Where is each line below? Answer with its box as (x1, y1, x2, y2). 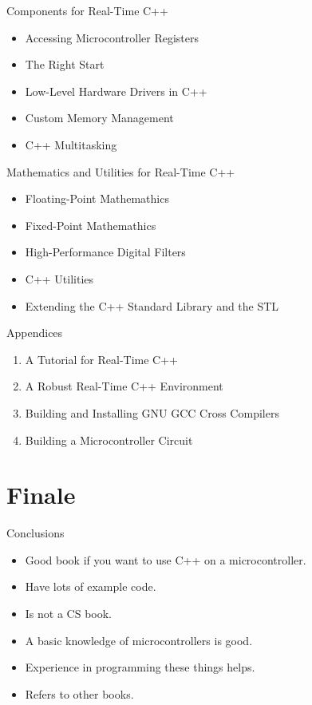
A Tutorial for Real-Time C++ (25, 351, 179, 367)
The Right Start (25, 56, 105, 73)
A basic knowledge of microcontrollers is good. (25, 632, 253, 648)
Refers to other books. (25, 685, 134, 702)
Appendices (6, 324, 63, 341)
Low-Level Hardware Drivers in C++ (25, 82, 207, 99)
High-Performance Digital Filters (25, 244, 186, 260)
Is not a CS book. (25, 605, 112, 621)
